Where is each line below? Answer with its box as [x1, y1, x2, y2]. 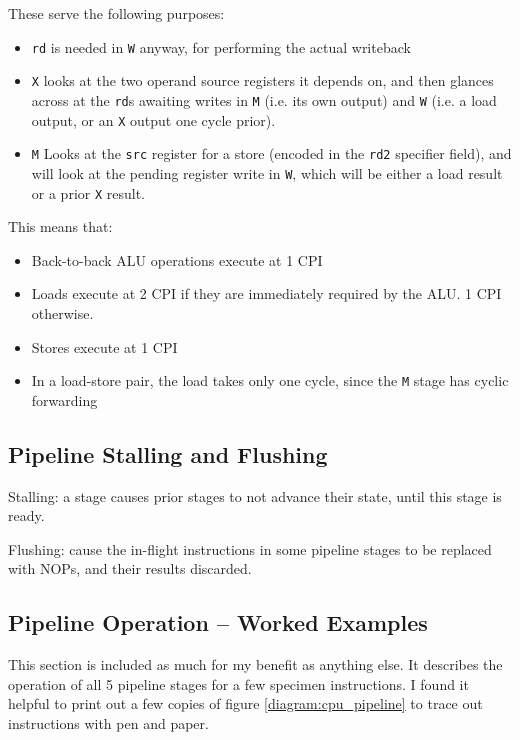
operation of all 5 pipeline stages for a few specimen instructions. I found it [8, 673, 469, 694]
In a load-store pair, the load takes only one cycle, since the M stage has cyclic [31, 370, 509, 391]
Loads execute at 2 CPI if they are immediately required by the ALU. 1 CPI [31, 283, 502, 304]
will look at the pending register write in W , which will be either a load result [31, 162, 503, 183]
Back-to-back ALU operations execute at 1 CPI [31, 249, 323, 270]
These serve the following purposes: [8, 3, 225, 23]
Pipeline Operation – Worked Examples [8, 607, 428, 638]
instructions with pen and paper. [8, 712, 209, 733]
